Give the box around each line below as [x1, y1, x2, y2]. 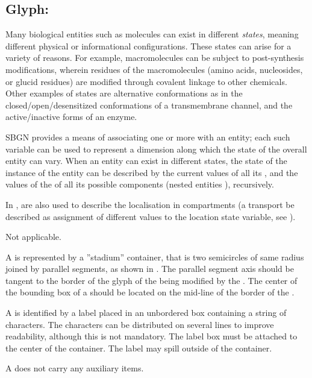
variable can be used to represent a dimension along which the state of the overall [5, 142, 307, 155]
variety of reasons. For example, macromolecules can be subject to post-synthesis [5, 51, 304, 64]
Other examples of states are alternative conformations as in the [5, 87, 243, 99]
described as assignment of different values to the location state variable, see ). [5, 210, 296, 222]
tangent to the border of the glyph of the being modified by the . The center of [5, 274, 298, 286]
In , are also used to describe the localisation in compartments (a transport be [5, 198, 295, 210]
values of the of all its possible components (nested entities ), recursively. [5, 178, 274, 191]
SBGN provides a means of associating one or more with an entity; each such [5, 130, 290, 143]
